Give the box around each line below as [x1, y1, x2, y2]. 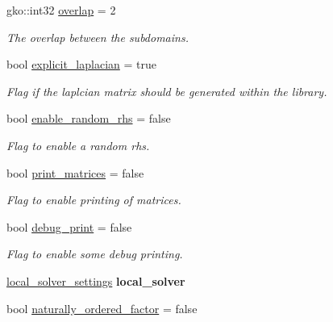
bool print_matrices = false [6, 164, 144, 181]
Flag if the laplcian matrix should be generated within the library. [6, 82, 327, 99]
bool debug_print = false [6, 218, 132, 235]
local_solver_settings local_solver [6, 272, 185, 289]
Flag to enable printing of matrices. [6, 191, 181, 208]
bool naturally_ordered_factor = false [6, 299, 198, 316]
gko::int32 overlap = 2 [6, 2, 116, 18]
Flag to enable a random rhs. [6, 136, 150, 153]
